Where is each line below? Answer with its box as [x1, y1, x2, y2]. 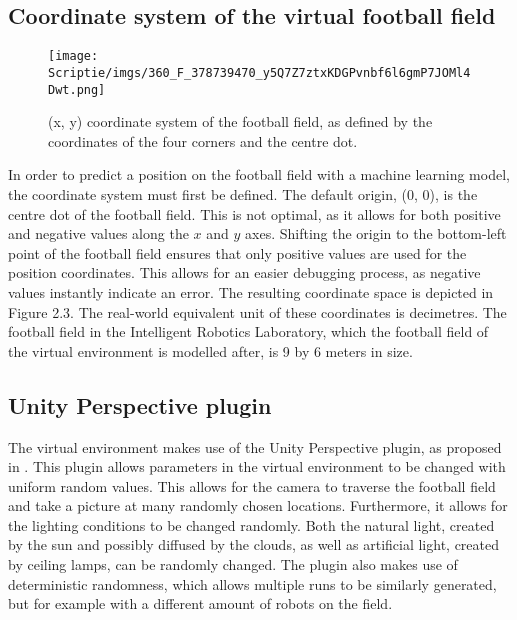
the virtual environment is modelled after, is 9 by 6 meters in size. [8, 340, 413, 361]
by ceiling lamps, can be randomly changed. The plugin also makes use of [8, 554, 458, 575]
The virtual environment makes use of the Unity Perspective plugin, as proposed [8, 436, 502, 457]
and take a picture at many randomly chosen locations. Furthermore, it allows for [8, 495, 508, 516]
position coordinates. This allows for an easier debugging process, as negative [8, 262, 481, 283]
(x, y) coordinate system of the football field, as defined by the [48, 111, 433, 132]
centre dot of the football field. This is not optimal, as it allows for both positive [8, 203, 501, 224]
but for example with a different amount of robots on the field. [8, 593, 393, 614]
